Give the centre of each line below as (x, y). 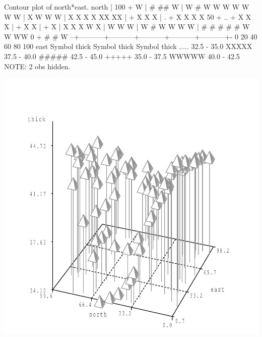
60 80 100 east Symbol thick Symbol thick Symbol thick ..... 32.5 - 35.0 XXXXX (128, 46)
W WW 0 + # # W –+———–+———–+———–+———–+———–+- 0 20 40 (131, 36)
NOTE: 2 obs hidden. (37, 66)
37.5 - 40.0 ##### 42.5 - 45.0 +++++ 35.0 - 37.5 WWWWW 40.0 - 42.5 (122, 56)
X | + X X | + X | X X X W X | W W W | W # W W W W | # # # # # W (127, 27)
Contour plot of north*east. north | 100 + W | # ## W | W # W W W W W (127, 7)
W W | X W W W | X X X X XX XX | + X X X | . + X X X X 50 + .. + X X (128, 16)
